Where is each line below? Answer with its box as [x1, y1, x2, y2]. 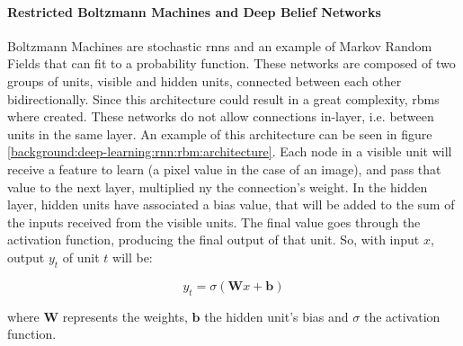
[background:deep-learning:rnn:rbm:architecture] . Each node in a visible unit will [7, 142, 452, 161]
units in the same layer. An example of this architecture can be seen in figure [7, 124, 432, 143]
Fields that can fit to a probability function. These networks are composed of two [7, 54, 456, 73]
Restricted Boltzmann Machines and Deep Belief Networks [7, 2, 381, 21]
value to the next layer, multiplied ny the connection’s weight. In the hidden [7, 177, 428, 196]
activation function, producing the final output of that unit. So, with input [7, 230, 420, 249]
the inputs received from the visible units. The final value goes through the [7, 212, 421, 231]
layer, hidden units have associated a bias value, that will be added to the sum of [7, 195, 455, 214]
